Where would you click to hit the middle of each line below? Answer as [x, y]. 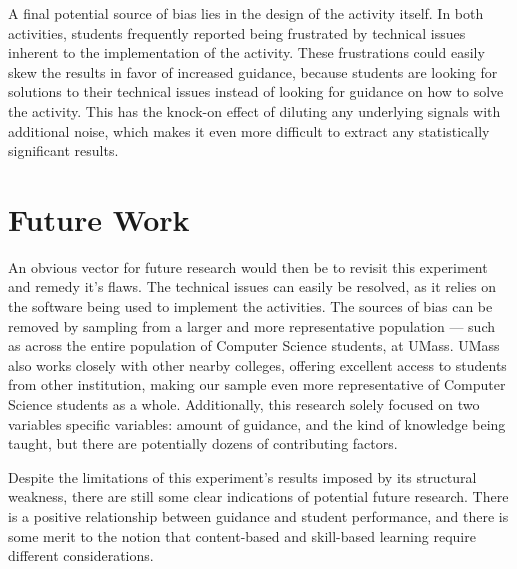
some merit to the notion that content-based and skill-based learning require [242, 535]
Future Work [99, 218]
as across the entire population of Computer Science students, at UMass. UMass [254, 345]
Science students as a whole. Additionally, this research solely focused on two [244, 404]
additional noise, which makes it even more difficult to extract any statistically [249, 130]
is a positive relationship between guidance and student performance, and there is [258, 516]
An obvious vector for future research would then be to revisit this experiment [248, 266]
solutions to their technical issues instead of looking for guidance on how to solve [256, 91]
